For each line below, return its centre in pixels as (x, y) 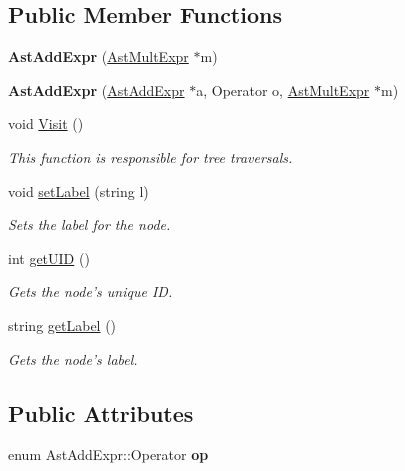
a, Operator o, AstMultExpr (283, 89)
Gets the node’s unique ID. (90, 291)
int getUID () (49, 257)
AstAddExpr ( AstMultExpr (98, 56)
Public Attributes (101, 412)
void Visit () (46, 123)
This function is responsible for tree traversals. (150, 156)
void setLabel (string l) (78, 190)
